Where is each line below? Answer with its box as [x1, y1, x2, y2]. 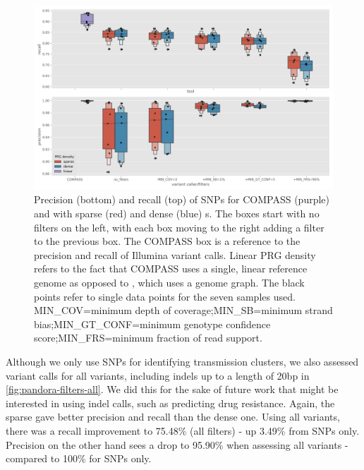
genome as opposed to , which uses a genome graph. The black [34, 275, 305, 290]
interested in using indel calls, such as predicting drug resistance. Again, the [6, 395, 335, 410]
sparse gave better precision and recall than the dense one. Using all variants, [6, 409, 340, 424]
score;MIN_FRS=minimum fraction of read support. [34, 330, 262, 345]
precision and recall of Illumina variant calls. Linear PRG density [34, 247, 316, 262]
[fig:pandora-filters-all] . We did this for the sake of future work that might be [6, 382, 339, 397]
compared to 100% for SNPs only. [6, 451, 152, 466]
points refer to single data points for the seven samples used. [34, 289, 296, 303]
